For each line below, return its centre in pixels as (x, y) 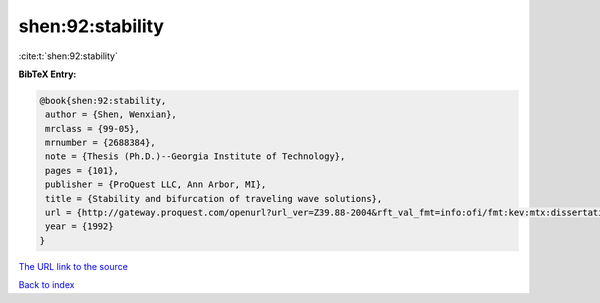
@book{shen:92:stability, (103, 100)
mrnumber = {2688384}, (101, 143)
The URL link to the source (73, 266)
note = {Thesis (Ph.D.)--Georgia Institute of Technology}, (195, 156)
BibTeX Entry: (47, 74)
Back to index (46, 285)
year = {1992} (79, 226)
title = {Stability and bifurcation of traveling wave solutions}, (214, 198)
